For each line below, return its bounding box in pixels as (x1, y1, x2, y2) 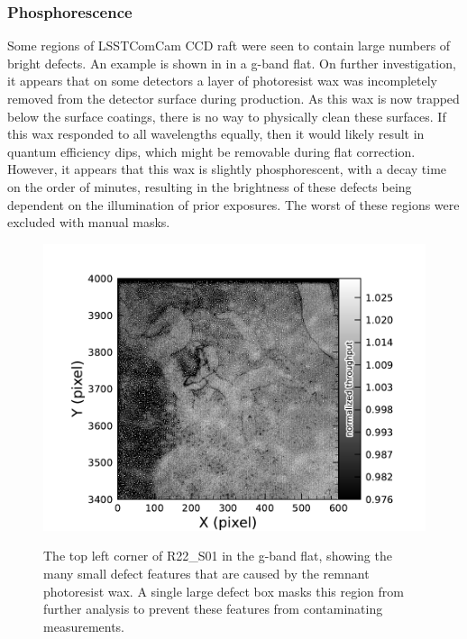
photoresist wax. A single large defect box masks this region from (43, 581, 404, 600)
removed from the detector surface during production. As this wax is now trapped (7, 89, 460, 107)
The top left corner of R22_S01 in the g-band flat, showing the (43, 546, 392, 565)
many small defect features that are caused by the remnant (43, 563, 370, 582)
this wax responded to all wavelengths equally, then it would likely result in (7, 124, 425, 143)
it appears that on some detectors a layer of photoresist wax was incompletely (7, 71, 437, 90)
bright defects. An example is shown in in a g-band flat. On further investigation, (7, 53, 456, 72)
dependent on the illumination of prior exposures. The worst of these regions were (7, 195, 460, 214)
